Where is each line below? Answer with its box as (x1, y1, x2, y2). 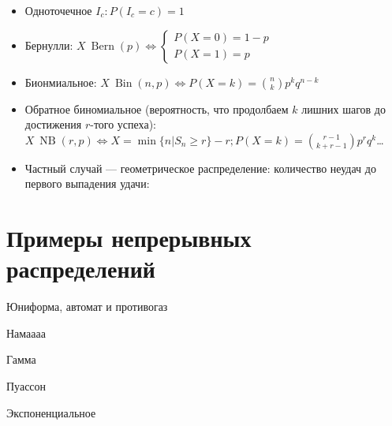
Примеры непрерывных (6, 222, 252, 254)
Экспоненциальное (6, 404, 96, 420)
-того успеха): (90, 116, 156, 133)
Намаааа (6, 324, 46, 341)
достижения (24, 116, 82, 133)
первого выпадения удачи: (24, 175, 150, 192)
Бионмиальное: (24, 73, 97, 90)
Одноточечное (24, 2, 92, 18)
